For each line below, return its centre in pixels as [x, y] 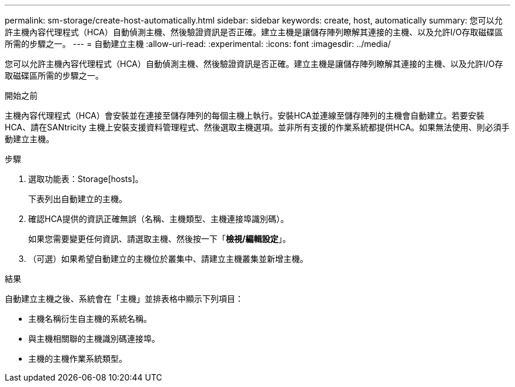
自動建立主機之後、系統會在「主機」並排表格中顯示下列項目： [124, 299]
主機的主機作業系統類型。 [78, 359]
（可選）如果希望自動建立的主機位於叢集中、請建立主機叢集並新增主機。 [168, 259]
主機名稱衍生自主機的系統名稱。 [90, 319]
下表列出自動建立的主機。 [78, 199]
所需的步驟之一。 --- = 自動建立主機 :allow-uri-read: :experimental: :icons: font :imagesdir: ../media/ [198, 44]
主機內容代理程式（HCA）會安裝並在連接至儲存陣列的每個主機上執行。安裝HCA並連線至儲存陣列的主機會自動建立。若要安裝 [245, 115]
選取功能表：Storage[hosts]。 [86, 179]
